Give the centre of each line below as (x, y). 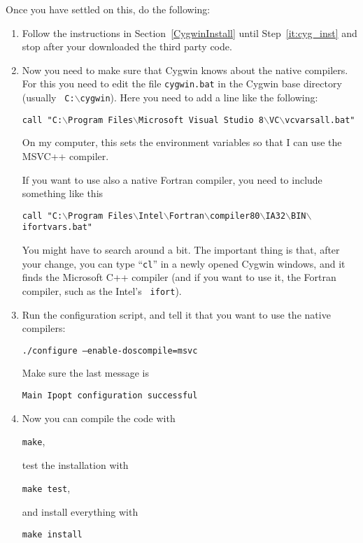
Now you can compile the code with (99, 418)
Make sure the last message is (85, 373)
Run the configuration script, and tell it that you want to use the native (176, 314)
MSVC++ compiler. (65, 155)
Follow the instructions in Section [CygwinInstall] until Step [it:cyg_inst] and (190, 32)
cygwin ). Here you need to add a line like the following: (199, 97)
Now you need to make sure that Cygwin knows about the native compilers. (185, 70)
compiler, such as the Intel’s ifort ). (102, 290)
